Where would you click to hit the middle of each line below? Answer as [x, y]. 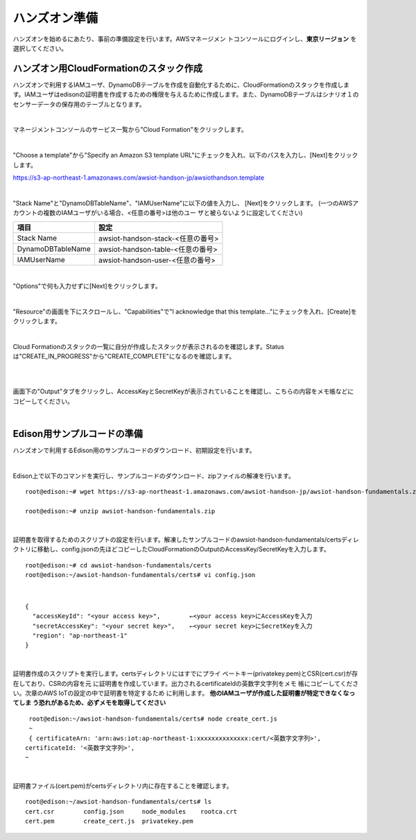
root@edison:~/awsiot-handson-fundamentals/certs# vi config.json [140, 575]
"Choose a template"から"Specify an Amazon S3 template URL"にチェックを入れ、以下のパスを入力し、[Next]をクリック [185, 155]
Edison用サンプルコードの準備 [78, 434]
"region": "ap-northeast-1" [80, 635]
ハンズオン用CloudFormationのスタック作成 [107, 68]
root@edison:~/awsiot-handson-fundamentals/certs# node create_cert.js [153, 719]
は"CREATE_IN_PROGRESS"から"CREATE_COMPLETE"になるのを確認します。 [124, 357]
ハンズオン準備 [55, 18]
